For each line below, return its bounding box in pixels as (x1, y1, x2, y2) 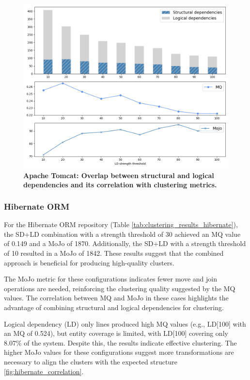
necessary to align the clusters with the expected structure (4, 356, 177, 366)
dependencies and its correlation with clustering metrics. (23, 180, 217, 190)
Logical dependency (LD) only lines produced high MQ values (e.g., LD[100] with (4, 318, 246, 329)
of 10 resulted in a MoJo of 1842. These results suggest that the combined (4, 248, 224, 258)
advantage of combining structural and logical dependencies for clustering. (4, 302, 224, 312)
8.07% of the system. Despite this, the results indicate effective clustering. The (4, 337, 237, 347)
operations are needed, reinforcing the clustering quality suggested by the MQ (4, 283, 235, 293)
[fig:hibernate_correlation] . (4, 366, 84, 376)
